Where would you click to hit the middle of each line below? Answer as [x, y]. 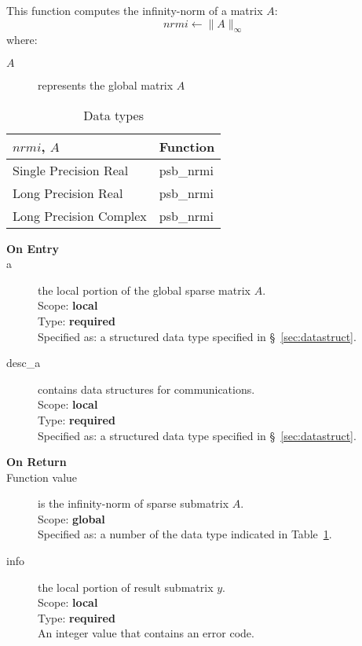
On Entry [33, 248]
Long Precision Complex [80, 215]
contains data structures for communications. [146, 389]
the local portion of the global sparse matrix [144, 290]
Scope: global [71, 518]
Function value [42, 477]
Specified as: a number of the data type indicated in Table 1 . [185, 534]
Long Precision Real [68, 193]
